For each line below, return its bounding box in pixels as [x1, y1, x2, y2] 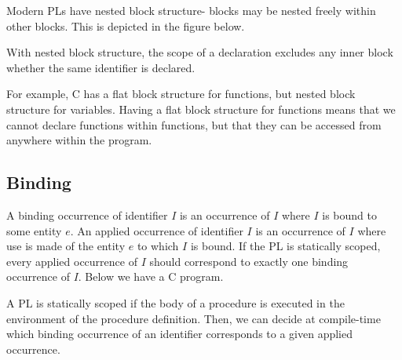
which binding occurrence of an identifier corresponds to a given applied [6, 325, 353, 342]
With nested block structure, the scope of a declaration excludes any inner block [6, 44, 393, 60]
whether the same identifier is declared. [6, 59, 196, 75]
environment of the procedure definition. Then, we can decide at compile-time [6, 310, 381, 326]
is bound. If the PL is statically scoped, [190, 238, 381, 254]
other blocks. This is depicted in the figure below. [6, 17, 245, 34]
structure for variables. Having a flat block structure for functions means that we [6, 100, 396, 117]
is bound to [322, 206, 377, 223]
